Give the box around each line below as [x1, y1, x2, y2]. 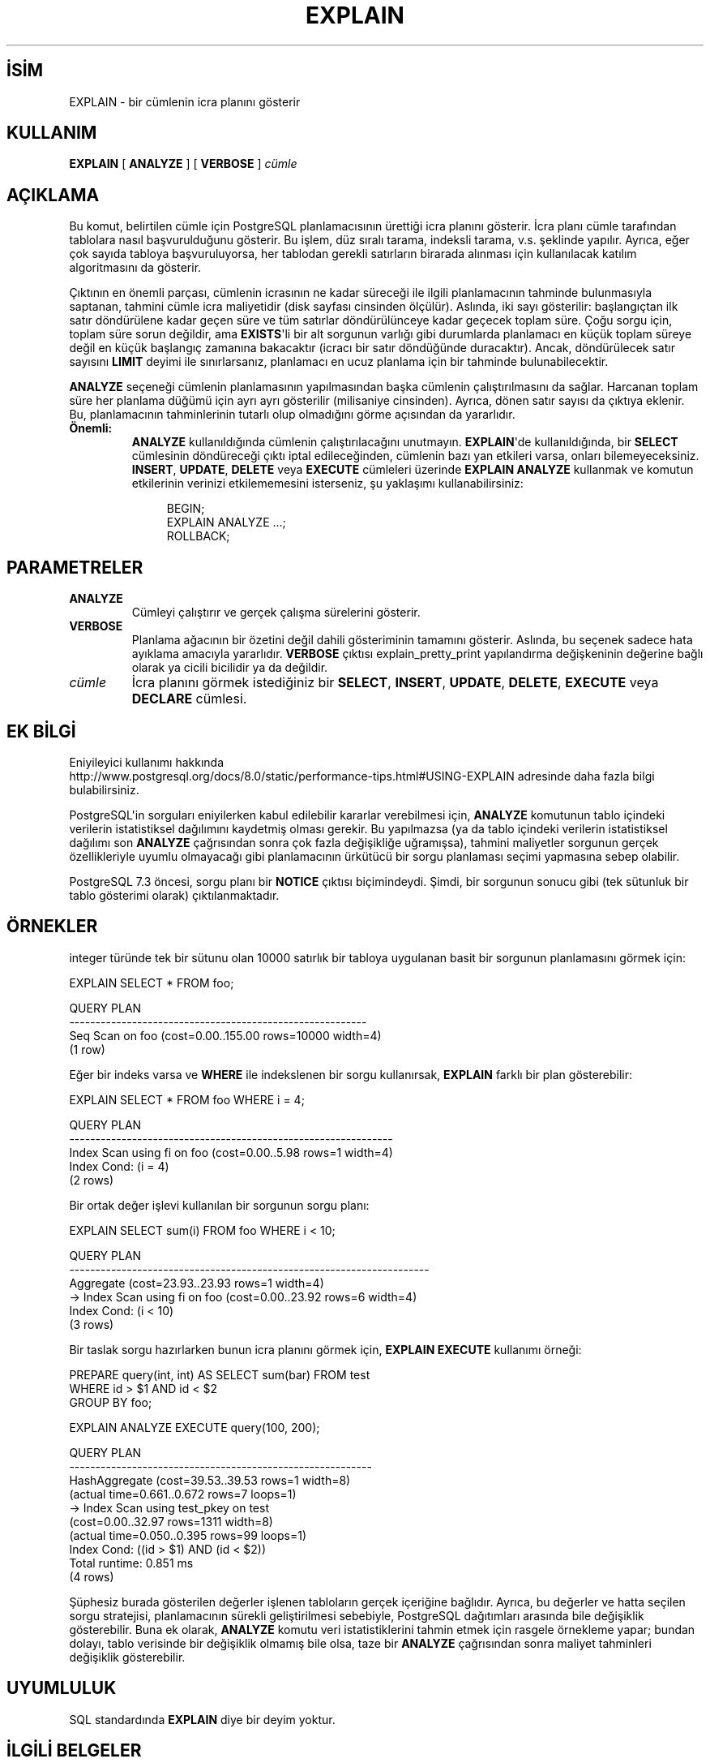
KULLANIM [6, 123, 97, 144]
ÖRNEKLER [6, 916, 98, 937]
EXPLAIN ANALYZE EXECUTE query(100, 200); [69, 1420, 320, 1434]
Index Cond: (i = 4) [69, 1159, 169, 1173]
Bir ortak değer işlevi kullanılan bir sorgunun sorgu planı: [69, 1198, 370, 1212]
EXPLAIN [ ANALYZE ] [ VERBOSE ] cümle [69, 157, 297, 171]
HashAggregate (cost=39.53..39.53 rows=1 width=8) [69, 1473, 351, 1487]
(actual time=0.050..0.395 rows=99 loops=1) [69, 1528, 307, 1542]
